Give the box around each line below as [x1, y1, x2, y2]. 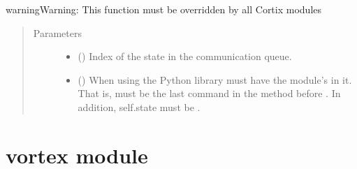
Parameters [33, 25, 82, 40]
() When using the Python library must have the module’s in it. [78, 72, 352, 87]
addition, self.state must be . [78, 99, 201, 114]
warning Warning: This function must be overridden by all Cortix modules [6, 2, 322, 16]
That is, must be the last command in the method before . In [78, 86, 341, 101]
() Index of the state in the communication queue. [78, 49, 292, 64]
